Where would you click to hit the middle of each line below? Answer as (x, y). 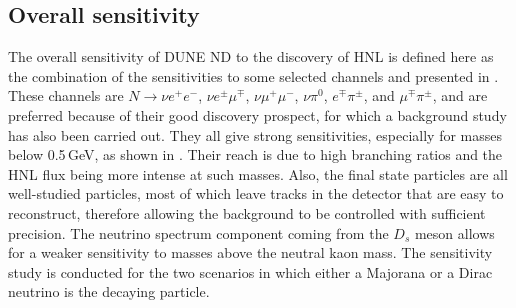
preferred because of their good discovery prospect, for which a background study (257, 114)
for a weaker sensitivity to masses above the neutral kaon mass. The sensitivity (250, 252)
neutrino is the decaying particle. (109, 291)
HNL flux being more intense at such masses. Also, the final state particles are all (258, 173)
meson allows (454, 232)
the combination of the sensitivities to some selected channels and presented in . (253, 75)
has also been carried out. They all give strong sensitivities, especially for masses (255, 134)
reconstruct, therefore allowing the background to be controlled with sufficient (247, 212)
